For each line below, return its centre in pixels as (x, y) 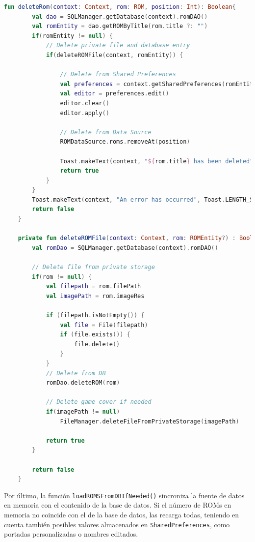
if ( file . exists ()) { (95, 335)
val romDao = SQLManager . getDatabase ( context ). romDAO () (125, 248)
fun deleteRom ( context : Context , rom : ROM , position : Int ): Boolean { (120, 7)
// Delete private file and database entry (118, 45)
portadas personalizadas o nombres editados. (71, 534)
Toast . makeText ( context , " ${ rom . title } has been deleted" (157, 161)
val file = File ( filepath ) (104, 325)
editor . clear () (85, 103)
